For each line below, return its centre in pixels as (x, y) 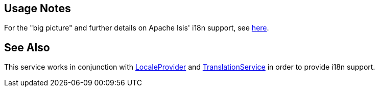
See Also (27, 47)
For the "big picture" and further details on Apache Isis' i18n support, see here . (137, 28)
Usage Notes (38, 8)
